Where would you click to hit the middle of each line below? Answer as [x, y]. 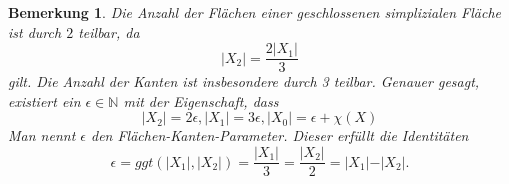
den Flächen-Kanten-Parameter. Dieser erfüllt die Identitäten [279, 135]
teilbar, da [109, 31]
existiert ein [44, 100]
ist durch [35, 31]
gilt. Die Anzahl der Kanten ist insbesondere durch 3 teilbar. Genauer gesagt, [244, 81]
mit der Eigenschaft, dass [201, 100]
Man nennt [42, 135]
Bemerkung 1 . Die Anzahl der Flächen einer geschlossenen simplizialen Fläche [254, 12]
